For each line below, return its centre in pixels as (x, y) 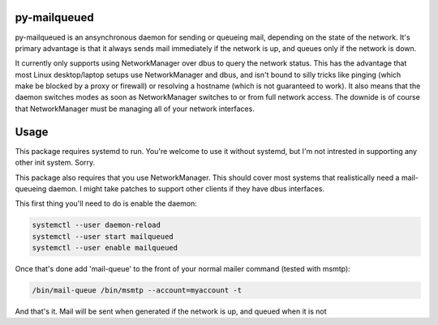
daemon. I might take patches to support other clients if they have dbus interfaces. (186, 188)
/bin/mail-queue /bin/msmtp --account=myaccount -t (137, 291)
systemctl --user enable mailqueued (105, 248)
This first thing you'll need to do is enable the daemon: (106, 203)
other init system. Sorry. (55, 163)
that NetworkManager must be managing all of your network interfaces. (135, 109)
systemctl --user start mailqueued (103, 236)
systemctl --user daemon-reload (97, 225)
